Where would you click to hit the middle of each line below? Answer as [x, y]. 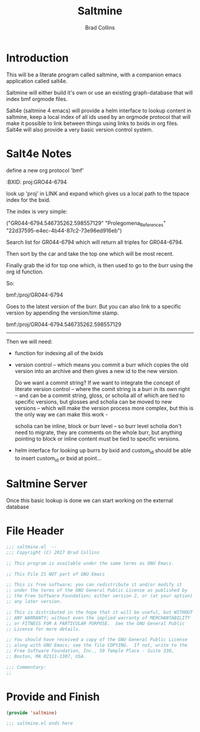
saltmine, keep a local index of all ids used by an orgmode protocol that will [98, 117]
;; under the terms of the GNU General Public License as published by [97, 590]
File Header [35, 531]
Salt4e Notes [39, 153]
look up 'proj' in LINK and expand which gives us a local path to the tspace [98, 193]
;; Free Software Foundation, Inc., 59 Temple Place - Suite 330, [90, 651]
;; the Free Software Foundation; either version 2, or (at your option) [100, 596]
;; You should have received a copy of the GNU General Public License [97, 640]
